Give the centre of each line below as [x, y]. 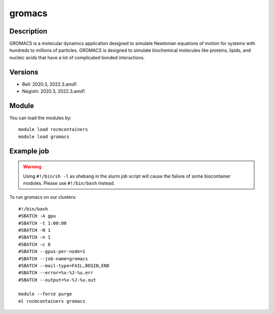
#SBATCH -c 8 [35, 244]
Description [28, 31]
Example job [29, 151]
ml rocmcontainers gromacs [52, 301]
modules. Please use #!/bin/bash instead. [69, 183]
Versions [24, 72]
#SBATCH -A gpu [37, 216]
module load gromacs [44, 136]
